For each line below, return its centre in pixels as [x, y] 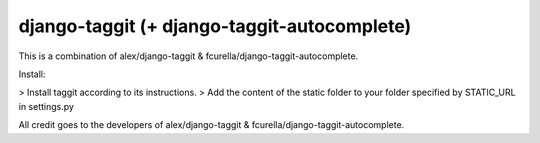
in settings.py [46, 106]
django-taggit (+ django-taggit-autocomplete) [215, 26]
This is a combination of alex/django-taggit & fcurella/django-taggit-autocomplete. [188, 56]
